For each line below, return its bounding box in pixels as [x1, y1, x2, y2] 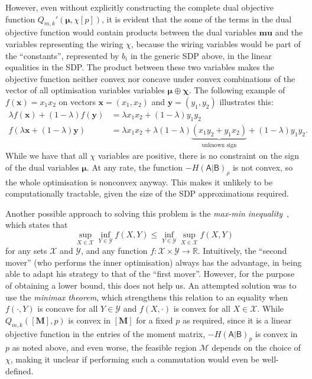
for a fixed [136, 313, 173, 326]
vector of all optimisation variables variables [5, 84, 165, 96]
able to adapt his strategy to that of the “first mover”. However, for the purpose [5, 267, 295, 280]
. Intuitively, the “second [197, 244, 287, 257]
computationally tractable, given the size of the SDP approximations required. [5, 187, 289, 200]
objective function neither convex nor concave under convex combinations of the [5, 72, 295, 84]
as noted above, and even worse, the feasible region [12, 341, 197, 354]
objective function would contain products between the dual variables [5, 26, 256, 38]
